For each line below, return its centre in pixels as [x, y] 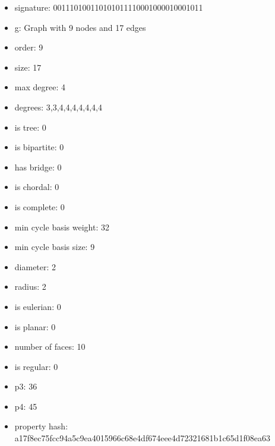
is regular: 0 [36, 366]
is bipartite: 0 [39, 147]
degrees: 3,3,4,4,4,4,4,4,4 [58, 107]
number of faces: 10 [50, 347]
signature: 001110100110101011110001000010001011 [109, 7]
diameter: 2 [35, 266]
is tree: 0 [30, 127]
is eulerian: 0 [38, 306]
